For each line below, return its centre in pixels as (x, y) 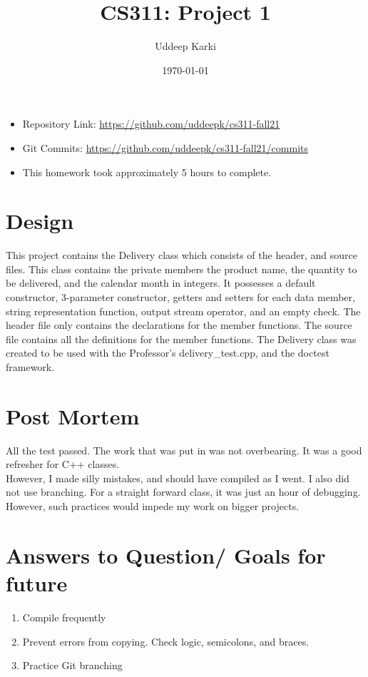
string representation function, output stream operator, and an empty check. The (183, 311)
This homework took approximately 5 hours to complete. (147, 172)
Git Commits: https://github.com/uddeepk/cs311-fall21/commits (165, 147)
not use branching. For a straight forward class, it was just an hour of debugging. (183, 492)
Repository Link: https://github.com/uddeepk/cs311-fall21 (151, 124)
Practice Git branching (72, 665)
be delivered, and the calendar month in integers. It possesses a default (161, 283)
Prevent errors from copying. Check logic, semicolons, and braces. (166, 641)
